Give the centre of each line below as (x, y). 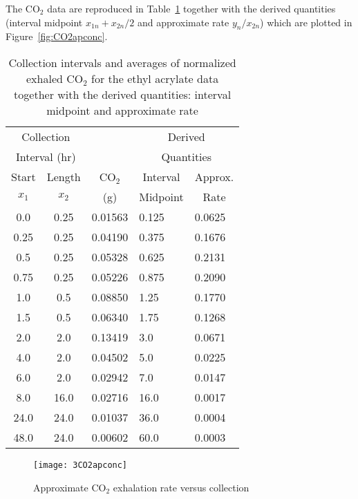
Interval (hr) (46, 156)
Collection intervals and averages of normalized (122, 62)
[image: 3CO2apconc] (81, 465)
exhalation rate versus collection (181, 487)
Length (64, 176)
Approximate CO (70, 487)
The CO (23, 8)
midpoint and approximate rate (122, 110)
